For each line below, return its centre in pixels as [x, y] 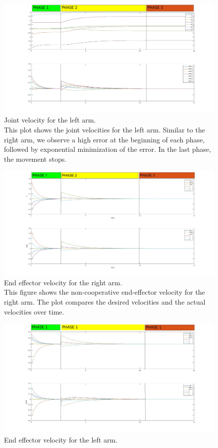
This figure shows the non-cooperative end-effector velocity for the [105, 292]
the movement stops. [35, 159]
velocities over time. [34, 311]
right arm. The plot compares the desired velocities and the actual [105, 301]
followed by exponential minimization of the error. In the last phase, [108, 149]
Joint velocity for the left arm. [50, 120]
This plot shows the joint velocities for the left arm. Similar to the [105, 130]
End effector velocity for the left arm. [61, 439]
